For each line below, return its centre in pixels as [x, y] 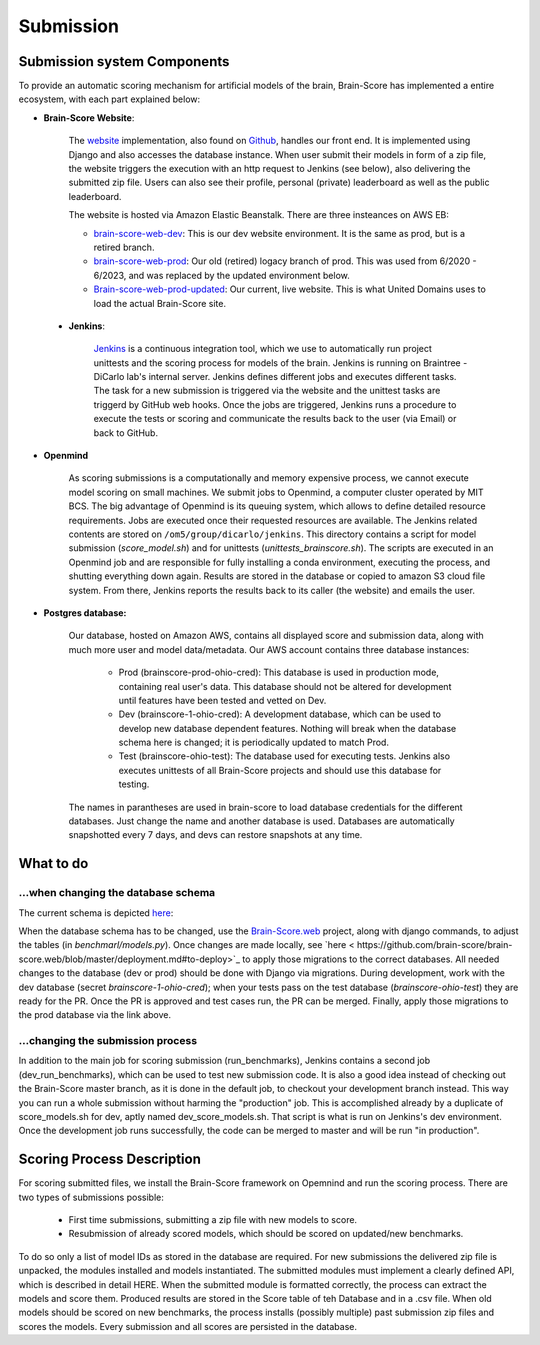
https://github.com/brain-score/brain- [434, 945]
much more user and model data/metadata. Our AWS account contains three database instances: [269, 649]
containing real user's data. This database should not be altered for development [285, 686]
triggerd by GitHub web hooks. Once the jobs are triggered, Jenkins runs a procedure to [275, 404]
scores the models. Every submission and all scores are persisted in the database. [188, 1326]
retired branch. [124, 247]
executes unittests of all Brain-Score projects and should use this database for [280, 770]
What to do [53, 863]
